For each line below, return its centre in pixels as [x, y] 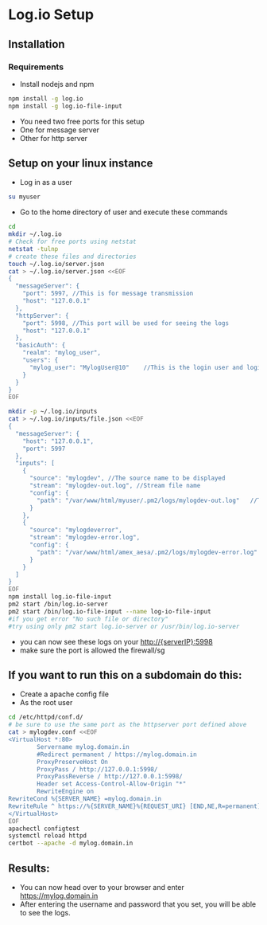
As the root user [46, 703]
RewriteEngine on [65, 792]
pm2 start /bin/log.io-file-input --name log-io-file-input [110, 611]
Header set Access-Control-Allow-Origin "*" [112, 784]
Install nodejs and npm [57, 84]
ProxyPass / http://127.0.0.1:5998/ [97, 769]
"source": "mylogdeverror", [76, 530]
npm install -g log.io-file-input [66, 106]
